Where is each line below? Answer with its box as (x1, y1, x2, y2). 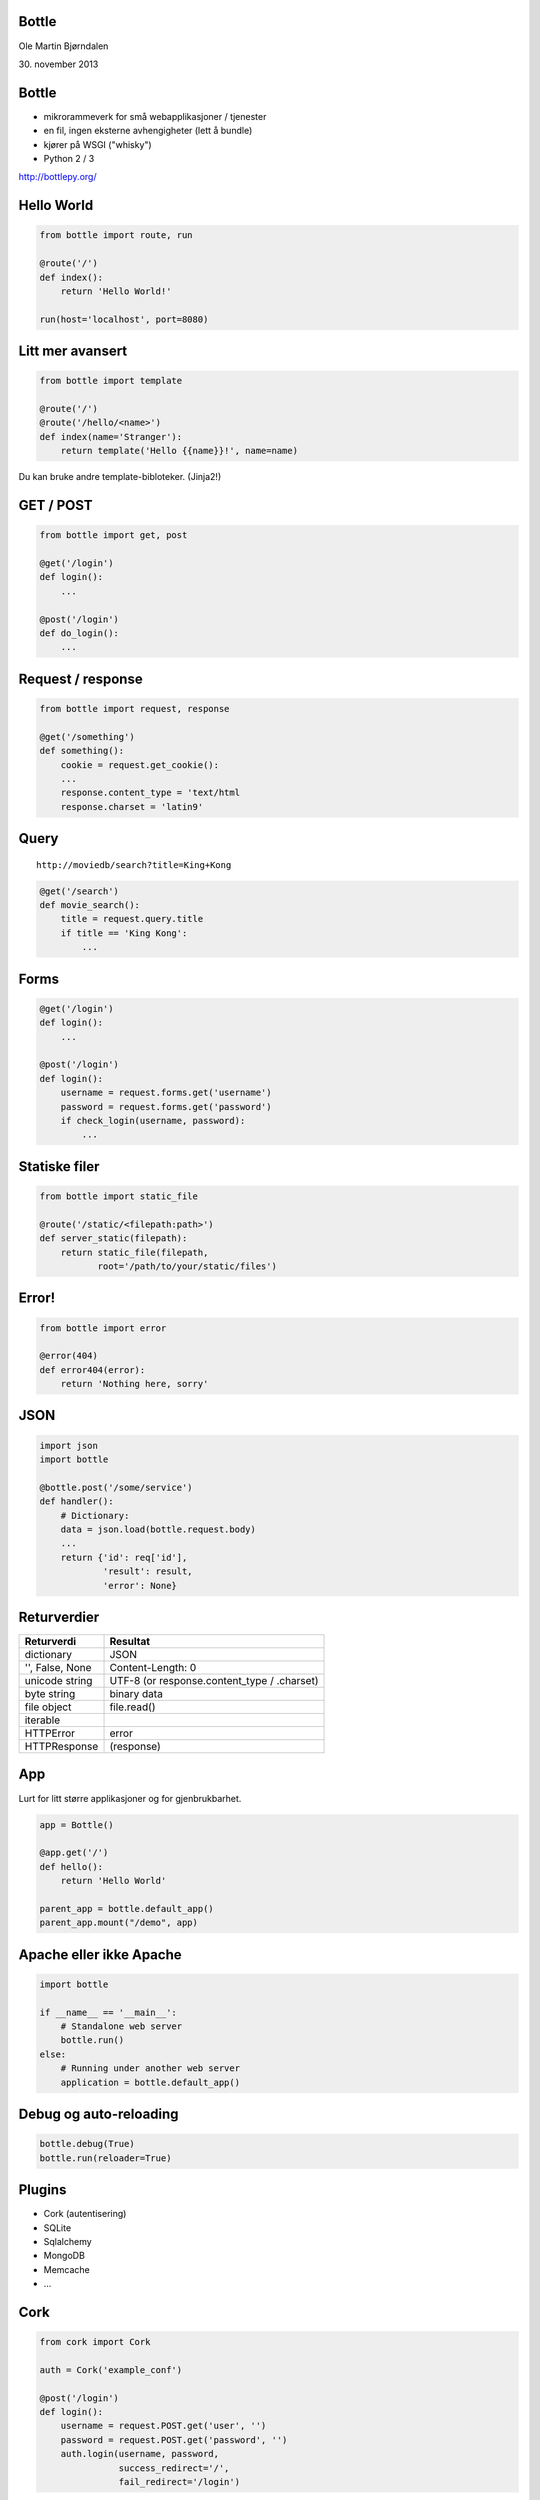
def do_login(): (39, 627, 120, 639)
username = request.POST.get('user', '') (60, 2420, 267, 2432)
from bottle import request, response (39, 703, 230, 714)
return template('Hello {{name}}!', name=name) (60, 445, 299, 457)
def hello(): (39, 1861, 104, 1872)
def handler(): (39, 1496, 114, 1507)
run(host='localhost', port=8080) (39, 313, 209, 325)
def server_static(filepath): (39, 1233, 188, 1244)
